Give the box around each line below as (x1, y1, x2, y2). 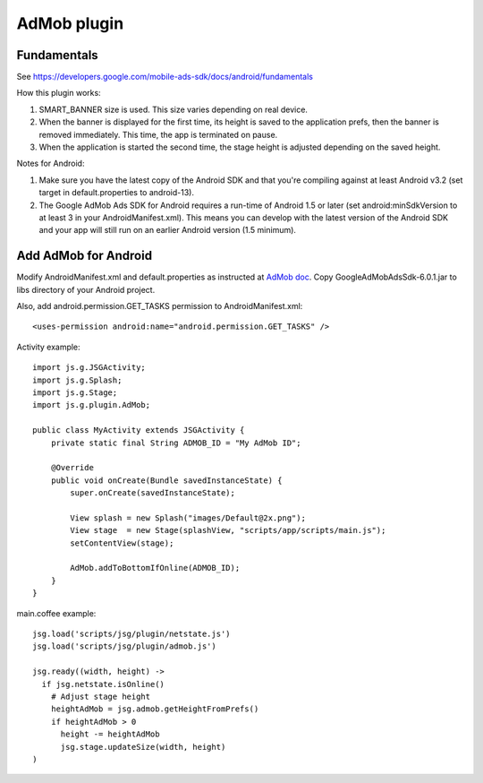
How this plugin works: (16, 88, 102, 99)
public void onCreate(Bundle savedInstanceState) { (50, 475, 283, 486)
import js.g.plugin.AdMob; (32, 400, 151, 410)
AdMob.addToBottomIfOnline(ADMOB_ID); (70, 563, 241, 573)
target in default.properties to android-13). (38, 187, 194, 198)
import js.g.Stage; (32, 388, 118, 398)
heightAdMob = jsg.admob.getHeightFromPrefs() (50, 704, 259, 714)
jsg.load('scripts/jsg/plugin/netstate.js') (32, 629, 232, 640)
